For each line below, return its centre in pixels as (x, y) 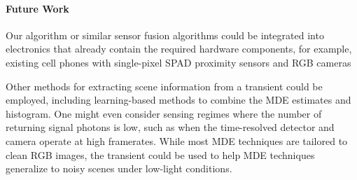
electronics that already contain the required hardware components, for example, (179, 49)
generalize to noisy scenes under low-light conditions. (119, 168)
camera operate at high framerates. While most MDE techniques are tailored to (177, 140)
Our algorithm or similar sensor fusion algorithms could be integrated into (165, 35)
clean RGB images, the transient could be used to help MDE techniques (160, 154)
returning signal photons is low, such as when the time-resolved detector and (170, 127)
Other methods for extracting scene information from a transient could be (164, 86)
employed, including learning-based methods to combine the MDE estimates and (178, 100)
